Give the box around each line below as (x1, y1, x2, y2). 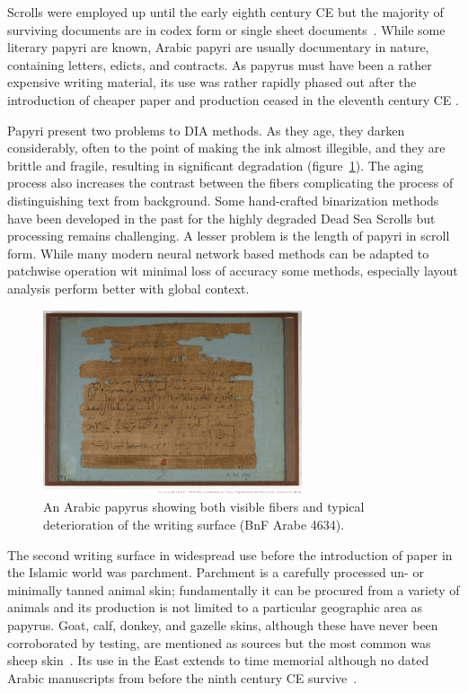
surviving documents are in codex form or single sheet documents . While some (7, 20, 446, 39)
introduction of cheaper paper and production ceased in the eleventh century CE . (7, 90, 459, 109)
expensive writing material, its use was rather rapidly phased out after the (7, 73, 417, 92)
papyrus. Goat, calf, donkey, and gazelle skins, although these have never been (7, 615, 438, 634)
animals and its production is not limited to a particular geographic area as (7, 598, 423, 617)
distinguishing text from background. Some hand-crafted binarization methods (7, 190, 439, 209)
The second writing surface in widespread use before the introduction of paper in (7, 545, 453, 564)
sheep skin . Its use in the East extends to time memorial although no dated (7, 651, 429, 670)
